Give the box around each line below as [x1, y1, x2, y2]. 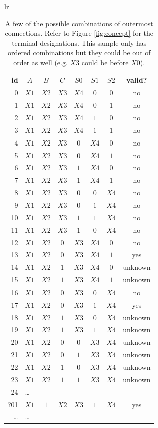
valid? [126, 74, 147, 85]
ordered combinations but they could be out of [7, 47, 151, 58]
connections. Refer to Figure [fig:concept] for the [5, 28, 153, 38]
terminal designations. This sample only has [12, 37, 147, 48]
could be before [81, 57, 129, 67]
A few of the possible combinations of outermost [5, 18, 153, 28]
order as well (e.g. [13, 57, 68, 67]
